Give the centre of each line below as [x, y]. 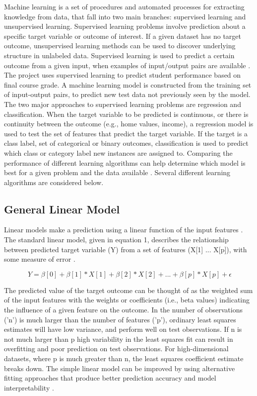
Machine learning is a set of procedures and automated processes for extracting [124, 6]
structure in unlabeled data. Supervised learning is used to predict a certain [119, 55]
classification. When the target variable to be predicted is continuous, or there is [126, 114]
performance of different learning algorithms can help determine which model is [125, 162]
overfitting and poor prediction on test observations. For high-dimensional [116, 348]
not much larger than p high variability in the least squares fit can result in [119, 339]
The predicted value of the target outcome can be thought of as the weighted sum [128, 290]
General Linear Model [62, 209]
